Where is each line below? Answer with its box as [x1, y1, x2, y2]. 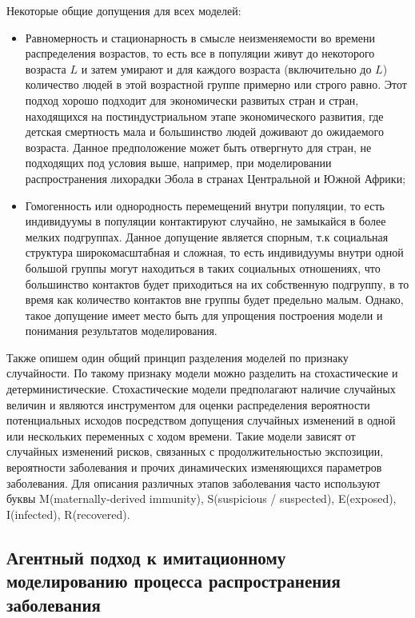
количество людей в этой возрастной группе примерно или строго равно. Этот [25, 76, 407, 93]
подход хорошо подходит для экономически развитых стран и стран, [25, 91, 359, 108]
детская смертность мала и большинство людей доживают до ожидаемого [25, 123, 384, 140]
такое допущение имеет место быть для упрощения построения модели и [25, 306, 383, 323]
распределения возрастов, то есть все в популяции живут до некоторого [25, 45, 375, 62]
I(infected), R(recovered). [6, 505, 130, 522]
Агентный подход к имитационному [6, 544, 286, 569]
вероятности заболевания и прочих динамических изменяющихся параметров [6, 459, 382, 476]
